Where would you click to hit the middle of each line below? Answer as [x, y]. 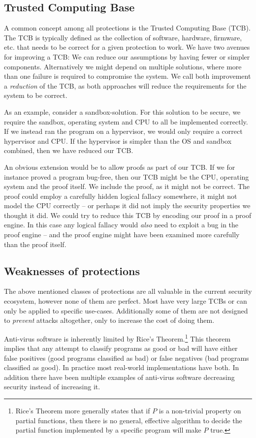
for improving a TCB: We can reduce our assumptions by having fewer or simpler [127, 56]
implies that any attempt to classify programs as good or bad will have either [121, 348]
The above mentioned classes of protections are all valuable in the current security [128, 291]
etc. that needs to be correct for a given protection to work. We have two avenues [127, 47]
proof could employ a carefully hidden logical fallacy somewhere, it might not [121, 196]
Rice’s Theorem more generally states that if [83, 411]
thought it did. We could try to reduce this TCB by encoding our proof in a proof [128, 215]
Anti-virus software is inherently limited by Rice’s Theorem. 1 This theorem [117, 338]
